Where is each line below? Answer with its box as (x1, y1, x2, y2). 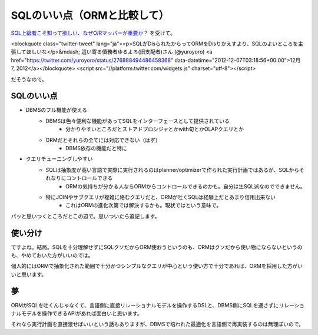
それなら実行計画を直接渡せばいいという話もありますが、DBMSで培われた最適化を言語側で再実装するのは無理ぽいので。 (11, 321, 304, 328)
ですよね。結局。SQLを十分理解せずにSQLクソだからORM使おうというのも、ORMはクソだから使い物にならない (11, 243, 282, 250)
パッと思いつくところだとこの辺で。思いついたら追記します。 (11, 213, 160, 220)
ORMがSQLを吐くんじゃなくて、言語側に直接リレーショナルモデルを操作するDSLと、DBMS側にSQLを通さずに (11, 301, 279, 309)
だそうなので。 (11, 75, 47, 82)
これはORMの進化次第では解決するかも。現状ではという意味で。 (65, 202, 222, 209)
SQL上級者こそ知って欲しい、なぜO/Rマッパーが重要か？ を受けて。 (11, 29, 176, 37)
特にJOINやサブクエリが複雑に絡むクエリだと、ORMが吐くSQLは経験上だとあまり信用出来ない (45, 193, 276, 200)
